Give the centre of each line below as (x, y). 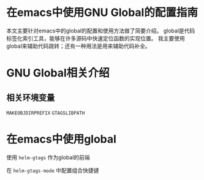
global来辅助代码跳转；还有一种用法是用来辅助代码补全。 (79, 46)
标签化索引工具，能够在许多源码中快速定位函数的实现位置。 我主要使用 (96, 38)
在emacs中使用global (61, 139)
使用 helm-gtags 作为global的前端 (48, 157)
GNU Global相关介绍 (58, 73)
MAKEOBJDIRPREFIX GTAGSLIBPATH (46, 113)
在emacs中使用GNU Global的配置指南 (102, 13)
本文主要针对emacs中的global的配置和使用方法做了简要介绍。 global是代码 (101, 31)
